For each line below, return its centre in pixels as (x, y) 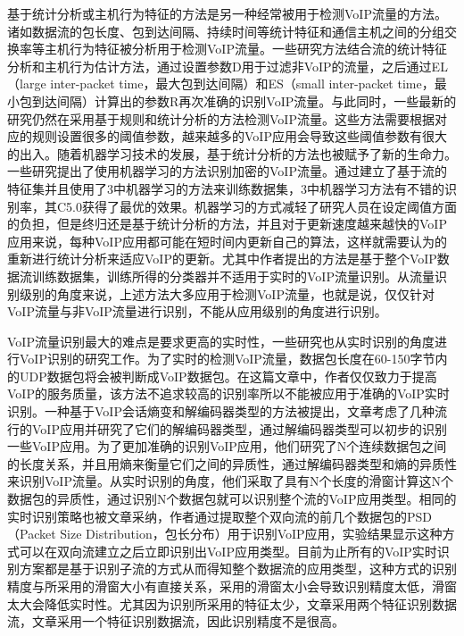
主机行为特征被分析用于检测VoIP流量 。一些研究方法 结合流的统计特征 (245, 49)
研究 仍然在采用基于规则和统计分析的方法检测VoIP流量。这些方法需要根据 (221, 118)
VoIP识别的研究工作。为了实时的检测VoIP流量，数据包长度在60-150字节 (227, 359)
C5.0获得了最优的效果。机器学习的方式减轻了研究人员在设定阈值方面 (257, 206)
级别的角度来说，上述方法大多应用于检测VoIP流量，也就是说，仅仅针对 (227, 293)
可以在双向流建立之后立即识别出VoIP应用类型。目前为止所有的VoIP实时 (228, 551)
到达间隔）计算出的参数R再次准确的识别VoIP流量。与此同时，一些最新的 (244, 100)
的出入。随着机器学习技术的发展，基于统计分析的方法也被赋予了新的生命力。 (232, 153)
